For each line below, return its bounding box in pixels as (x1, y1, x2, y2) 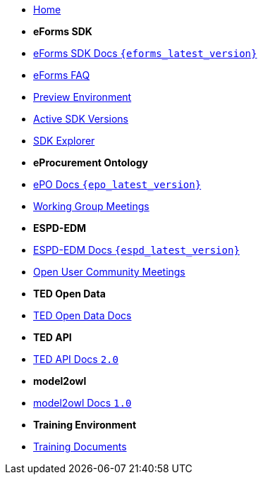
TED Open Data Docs (33, 309, 132, 321)
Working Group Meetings (33, 200, 149, 212)
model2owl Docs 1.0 (33, 397, 132, 409)
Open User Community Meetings (33, 266, 185, 278)
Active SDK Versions (33, 113, 128, 125)
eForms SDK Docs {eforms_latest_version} (33, 47, 257, 59)
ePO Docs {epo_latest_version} (33, 178, 202, 190)
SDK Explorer (33, 135, 95, 147)
